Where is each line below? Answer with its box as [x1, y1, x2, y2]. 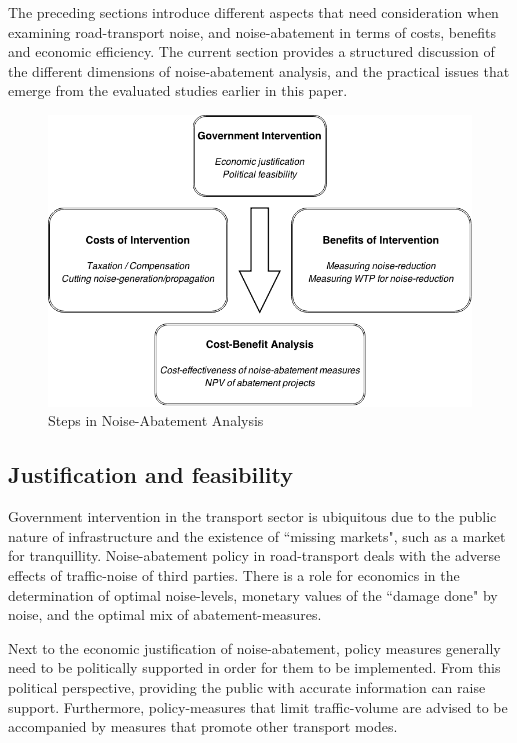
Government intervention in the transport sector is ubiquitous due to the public [8, 506, 497, 527]
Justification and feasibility [8, 459, 294, 490]
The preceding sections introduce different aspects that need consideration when [8, 2, 499, 22]
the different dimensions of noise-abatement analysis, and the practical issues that [8, 60, 510, 81]
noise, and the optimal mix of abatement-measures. [8, 604, 322, 625]
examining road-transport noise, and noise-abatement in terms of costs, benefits [8, 21, 496, 42]
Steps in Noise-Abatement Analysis [48, 410, 264, 431]
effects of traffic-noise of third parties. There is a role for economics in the [8, 565, 460, 586]
